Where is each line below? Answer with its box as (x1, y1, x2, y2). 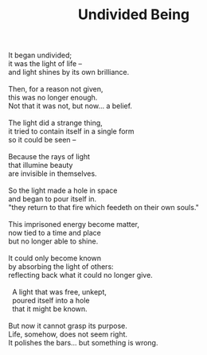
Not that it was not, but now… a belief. (8, 101, 133, 111)
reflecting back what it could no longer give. (8, 271, 153, 280)
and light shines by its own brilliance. (8, 68, 130, 77)
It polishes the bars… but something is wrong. (8, 338, 158, 348)
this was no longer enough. (8, 93, 98, 103)
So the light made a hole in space (8, 185, 118, 196)
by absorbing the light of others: (8, 262, 114, 271)
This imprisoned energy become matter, (8, 220, 140, 229)
